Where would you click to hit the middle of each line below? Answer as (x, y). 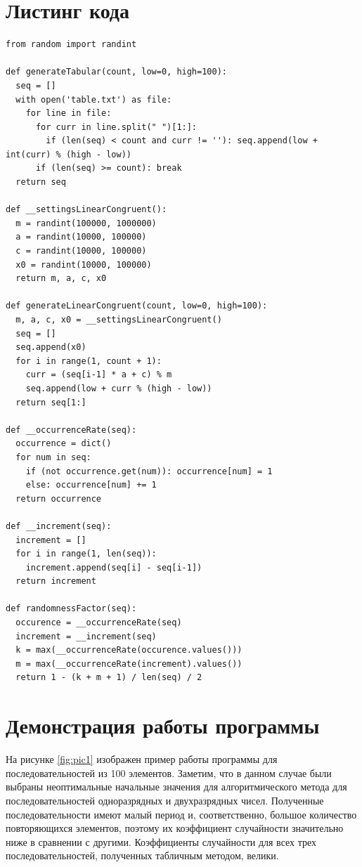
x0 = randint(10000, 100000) (84, 265)
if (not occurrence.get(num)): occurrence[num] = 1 (149, 471)
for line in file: (69, 113)
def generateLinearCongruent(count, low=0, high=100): (137, 306)
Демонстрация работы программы (163, 725)
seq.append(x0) (51, 347)
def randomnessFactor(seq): (71, 609)
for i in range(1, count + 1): (89, 361)
